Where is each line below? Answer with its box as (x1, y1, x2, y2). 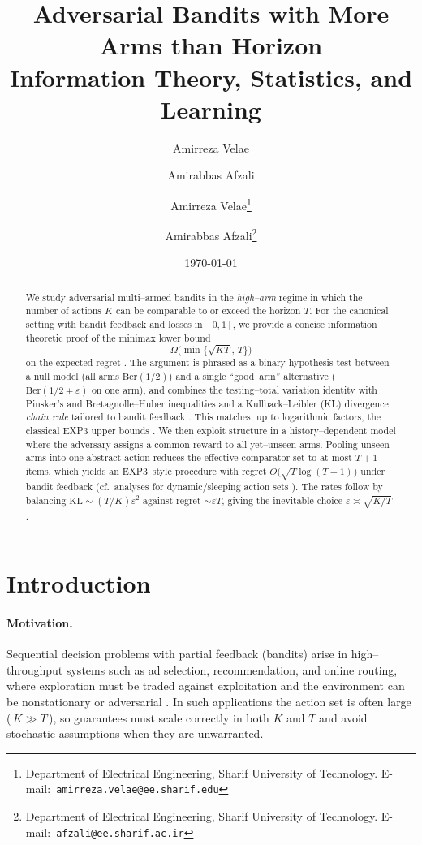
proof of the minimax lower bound (66, 330, 211, 344)
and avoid (319, 709, 368, 726)
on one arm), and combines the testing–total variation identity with (91, 382, 377, 396)
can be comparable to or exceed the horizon (116, 304, 301, 317)
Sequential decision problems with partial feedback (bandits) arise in (6, 645, 348, 662)
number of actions (25, 304, 102, 317)
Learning (161, 92, 261, 125)
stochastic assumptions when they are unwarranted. (6, 725, 264, 742)
